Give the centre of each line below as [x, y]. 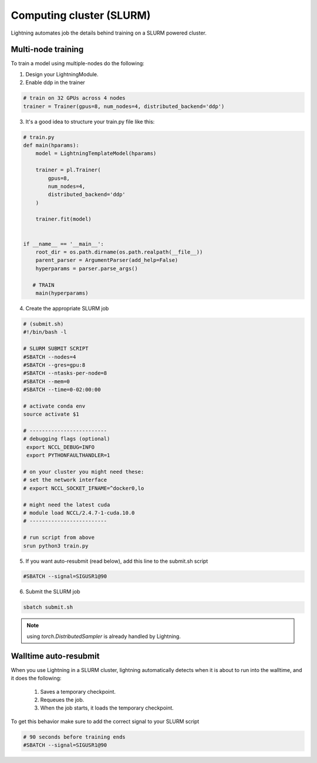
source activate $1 [51, 414]
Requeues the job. [62, 700]
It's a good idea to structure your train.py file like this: [90, 121]
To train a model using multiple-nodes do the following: [78, 63]
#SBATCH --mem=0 [47, 381]
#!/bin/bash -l [45, 332]
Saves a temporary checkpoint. [78, 691]
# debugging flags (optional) [67, 439]
